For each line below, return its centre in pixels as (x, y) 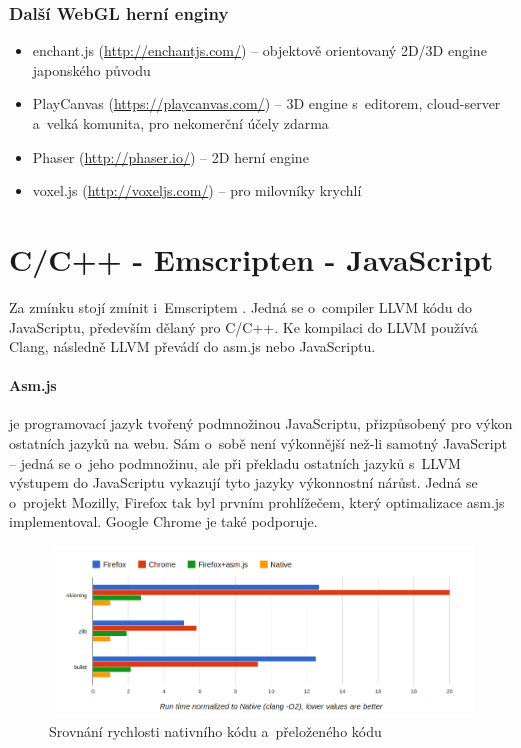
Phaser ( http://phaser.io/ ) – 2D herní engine (170, 156)
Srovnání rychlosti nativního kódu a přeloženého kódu (215, 730)
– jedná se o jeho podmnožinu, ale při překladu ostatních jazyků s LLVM (235, 462)
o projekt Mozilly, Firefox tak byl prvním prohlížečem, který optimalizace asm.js (257, 501)
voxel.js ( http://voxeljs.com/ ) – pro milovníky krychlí (197, 190)
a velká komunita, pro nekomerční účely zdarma (180, 123)
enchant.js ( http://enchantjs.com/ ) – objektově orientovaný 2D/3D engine (259, 50)
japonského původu (91, 69)
